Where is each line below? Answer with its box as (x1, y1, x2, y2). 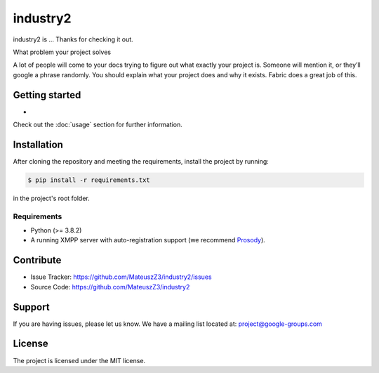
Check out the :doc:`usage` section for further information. (13, 120, 182, 129)
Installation (13, 138, 63, 150)
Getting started (13, 89, 81, 101)
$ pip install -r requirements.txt (27, 176, 150, 184)
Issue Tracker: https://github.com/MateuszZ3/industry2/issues (30, 273, 212, 281)
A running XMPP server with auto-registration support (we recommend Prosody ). (30, 236, 266, 244)
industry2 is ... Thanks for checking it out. (13, 35, 133, 44)
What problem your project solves (13, 48, 112, 56)
